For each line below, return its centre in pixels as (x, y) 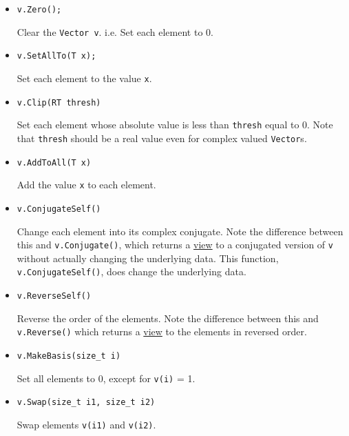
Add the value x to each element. (86, 185)
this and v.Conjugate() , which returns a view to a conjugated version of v (175, 245)
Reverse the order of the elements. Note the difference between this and (168, 318)
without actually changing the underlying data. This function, (148, 258)
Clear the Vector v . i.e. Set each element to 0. (115, 31)
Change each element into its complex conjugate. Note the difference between (180, 231)
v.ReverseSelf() (54, 296)
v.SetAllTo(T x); (56, 56)
